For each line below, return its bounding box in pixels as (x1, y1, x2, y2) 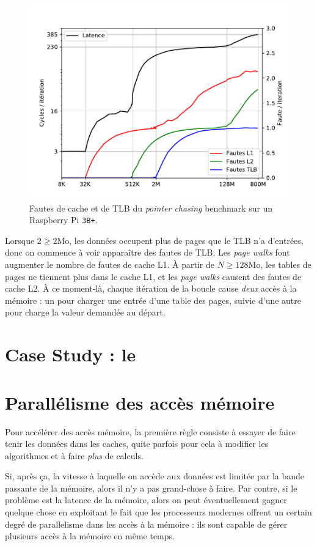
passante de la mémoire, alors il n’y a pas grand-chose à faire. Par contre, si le (5, 481, 297, 494)
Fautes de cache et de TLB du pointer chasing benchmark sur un (29, 201, 273, 214)
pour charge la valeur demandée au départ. (5, 306, 166, 319)
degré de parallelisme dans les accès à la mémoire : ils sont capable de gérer (5, 517, 288, 530)
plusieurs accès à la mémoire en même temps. (5, 529, 175, 542)
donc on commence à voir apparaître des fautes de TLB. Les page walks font (5, 246, 290, 259)
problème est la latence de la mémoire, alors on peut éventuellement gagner (5, 493, 287, 506)
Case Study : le (5, 342, 136, 367)
